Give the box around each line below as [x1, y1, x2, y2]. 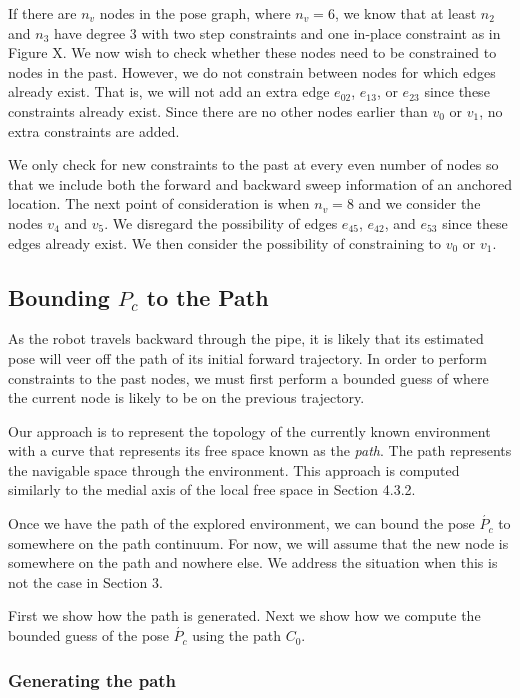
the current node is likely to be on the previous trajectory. [8, 387, 365, 408]
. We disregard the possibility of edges [104, 212, 338, 233]
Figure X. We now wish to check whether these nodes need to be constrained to [8, 42, 497, 63]
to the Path [146, 281, 269, 312]
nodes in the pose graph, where [99, 3, 291, 23]
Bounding [8, 281, 110, 312]
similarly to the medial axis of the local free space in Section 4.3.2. [8, 479, 416, 500]
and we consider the [358, 193, 481, 214]
